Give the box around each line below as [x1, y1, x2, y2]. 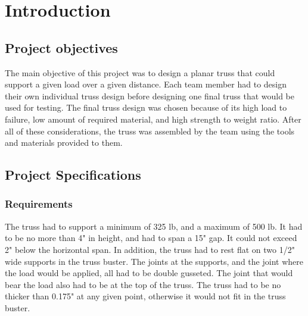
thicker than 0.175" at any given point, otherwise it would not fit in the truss [5, 290, 286, 302]
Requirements [5, 196, 73, 211]
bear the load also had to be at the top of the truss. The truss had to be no [5, 278, 281, 290]
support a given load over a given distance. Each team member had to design [5, 78, 287, 90]
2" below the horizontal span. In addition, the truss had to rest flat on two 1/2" [5, 243, 295, 255]
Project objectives [5, 38, 118, 57]
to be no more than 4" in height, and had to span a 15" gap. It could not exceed [5, 231, 297, 244]
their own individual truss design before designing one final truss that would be [5, 89, 295, 102]
